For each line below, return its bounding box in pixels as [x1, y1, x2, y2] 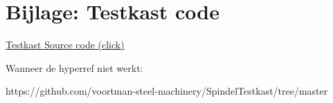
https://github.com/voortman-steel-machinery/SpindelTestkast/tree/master [6, 84, 328, 98]
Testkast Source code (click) [6, 37, 125, 52]
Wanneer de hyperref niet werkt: [6, 60, 143, 75]
